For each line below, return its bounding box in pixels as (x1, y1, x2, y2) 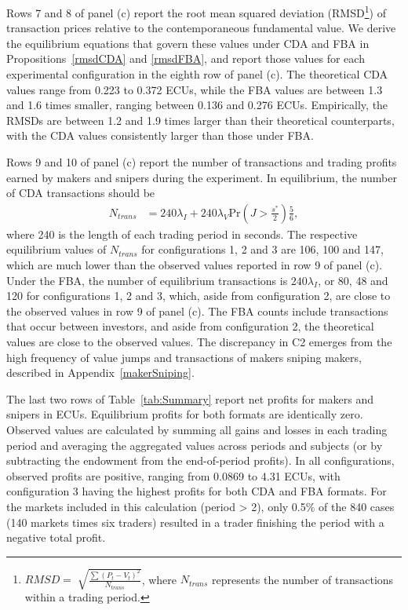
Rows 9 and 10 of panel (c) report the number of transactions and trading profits (6, 154, 397, 170)
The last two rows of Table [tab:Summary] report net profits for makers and (6, 390, 374, 407)
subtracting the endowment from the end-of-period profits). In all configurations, (6, 452, 395, 469)
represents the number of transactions (212, 571, 394, 587)
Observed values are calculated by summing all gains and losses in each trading (6, 421, 388, 437)
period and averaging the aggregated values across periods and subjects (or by (6, 436, 383, 453)
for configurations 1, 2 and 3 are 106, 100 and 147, (141, 241, 384, 258)
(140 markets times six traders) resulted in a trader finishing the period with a (6, 513, 384, 530)
